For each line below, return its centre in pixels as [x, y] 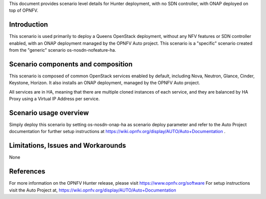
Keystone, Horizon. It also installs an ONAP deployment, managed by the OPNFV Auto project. [105, 83]
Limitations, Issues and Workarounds [67, 146]
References [27, 172]
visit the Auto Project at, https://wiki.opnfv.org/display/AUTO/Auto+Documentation [93, 190]
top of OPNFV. [24, 10]
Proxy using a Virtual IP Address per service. [54, 99]
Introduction [29, 25]
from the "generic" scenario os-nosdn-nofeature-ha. [63, 50]
